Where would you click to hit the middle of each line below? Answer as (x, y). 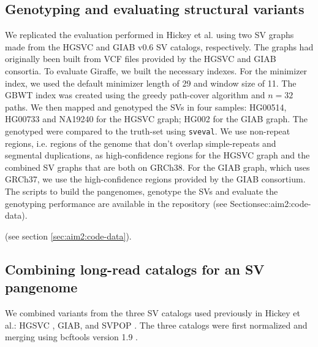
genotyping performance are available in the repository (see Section (131, 203)
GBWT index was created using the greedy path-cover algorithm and (135, 95)
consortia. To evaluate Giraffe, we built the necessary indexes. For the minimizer (156, 70)
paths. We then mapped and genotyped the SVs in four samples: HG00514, (146, 107)
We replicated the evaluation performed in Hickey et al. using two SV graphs (150, 35)
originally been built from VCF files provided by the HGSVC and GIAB (141, 59)
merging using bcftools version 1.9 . (71, 337)
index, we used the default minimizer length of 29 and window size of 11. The (151, 83)
